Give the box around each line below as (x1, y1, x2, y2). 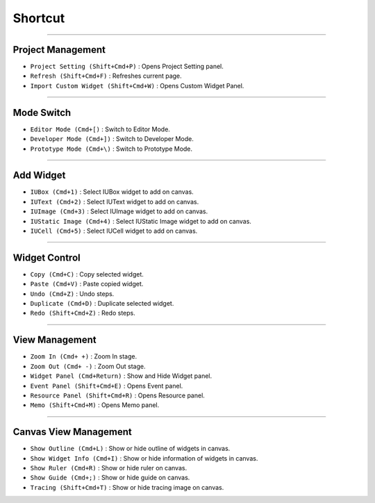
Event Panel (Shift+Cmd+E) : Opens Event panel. (30, 381, 183, 390)
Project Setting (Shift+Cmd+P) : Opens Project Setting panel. (30, 63, 224, 71)
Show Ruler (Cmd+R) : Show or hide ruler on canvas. (30, 464, 187, 472)
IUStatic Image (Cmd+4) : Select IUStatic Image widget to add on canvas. (30, 217, 251, 225)
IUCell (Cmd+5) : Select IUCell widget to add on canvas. (30, 226, 198, 235)
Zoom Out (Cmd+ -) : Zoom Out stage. (30, 362, 146, 370)
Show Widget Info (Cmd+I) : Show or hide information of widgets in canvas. (30, 454, 258, 462)
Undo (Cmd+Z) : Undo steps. (30, 289, 115, 298)
